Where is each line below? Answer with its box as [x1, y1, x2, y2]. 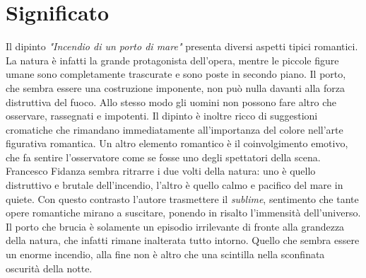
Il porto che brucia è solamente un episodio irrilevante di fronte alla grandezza [6, 219, 345, 233]
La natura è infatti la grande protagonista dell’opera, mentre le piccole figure [6, 52, 339, 67]
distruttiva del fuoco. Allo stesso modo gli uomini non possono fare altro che [6, 94, 337, 109]
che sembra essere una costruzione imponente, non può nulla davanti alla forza [6, 80, 345, 95]
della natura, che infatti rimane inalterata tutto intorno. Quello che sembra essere [6, 233, 360, 248]
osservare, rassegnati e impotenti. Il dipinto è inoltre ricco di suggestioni [6, 108, 318, 123]
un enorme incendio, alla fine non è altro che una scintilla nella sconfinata [6, 247, 325, 262]
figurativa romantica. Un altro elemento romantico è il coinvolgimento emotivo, [6, 136, 348, 151]
